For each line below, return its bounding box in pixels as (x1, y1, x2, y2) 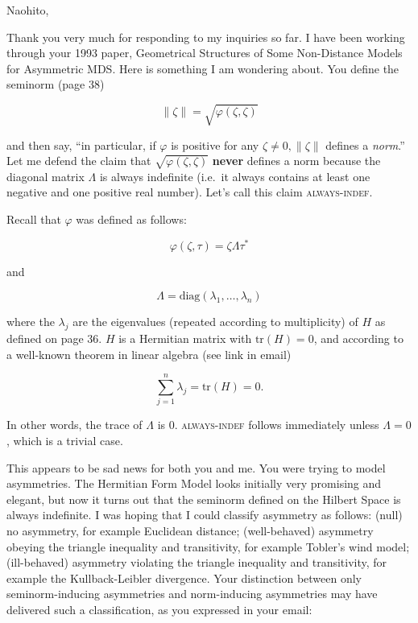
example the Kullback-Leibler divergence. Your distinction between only (6, 569, 362, 586)
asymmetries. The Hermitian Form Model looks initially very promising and (6, 475, 382, 492)
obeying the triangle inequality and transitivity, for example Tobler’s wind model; (6, 538, 410, 555)
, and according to (313, 330, 404, 347)
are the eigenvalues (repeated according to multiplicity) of (72, 313, 358, 330)
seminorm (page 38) (6, 76, 105, 93)
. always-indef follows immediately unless (174, 416, 379, 433)
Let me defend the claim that (6, 152, 151, 169)
